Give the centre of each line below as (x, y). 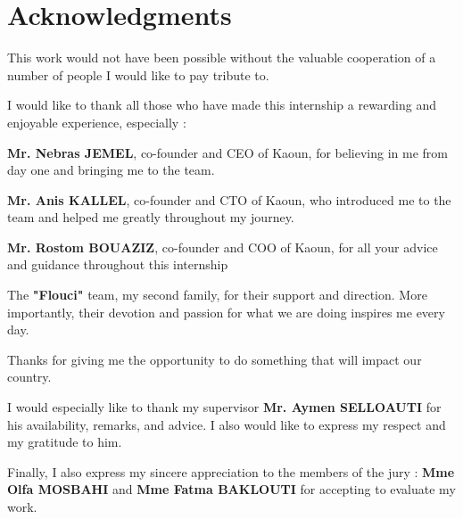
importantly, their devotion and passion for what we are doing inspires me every (226, 312)
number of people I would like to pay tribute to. (138, 74)
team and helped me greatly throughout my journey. (151, 217)
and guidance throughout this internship (118, 264)
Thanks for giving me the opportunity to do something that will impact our (215, 359)
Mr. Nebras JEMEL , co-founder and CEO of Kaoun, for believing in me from (228, 152)
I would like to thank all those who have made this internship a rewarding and (222, 105)
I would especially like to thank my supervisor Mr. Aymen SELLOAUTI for (224, 407)
